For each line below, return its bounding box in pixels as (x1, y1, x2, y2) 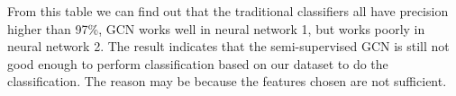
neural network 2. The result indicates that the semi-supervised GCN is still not (7, 37, 450, 56)
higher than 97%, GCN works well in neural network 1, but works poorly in (7, 19, 425, 38)
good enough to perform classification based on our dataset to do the (7, 54, 388, 73)
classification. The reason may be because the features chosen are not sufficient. (7, 72, 447, 91)
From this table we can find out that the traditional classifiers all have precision (7, 2, 449, 20)
